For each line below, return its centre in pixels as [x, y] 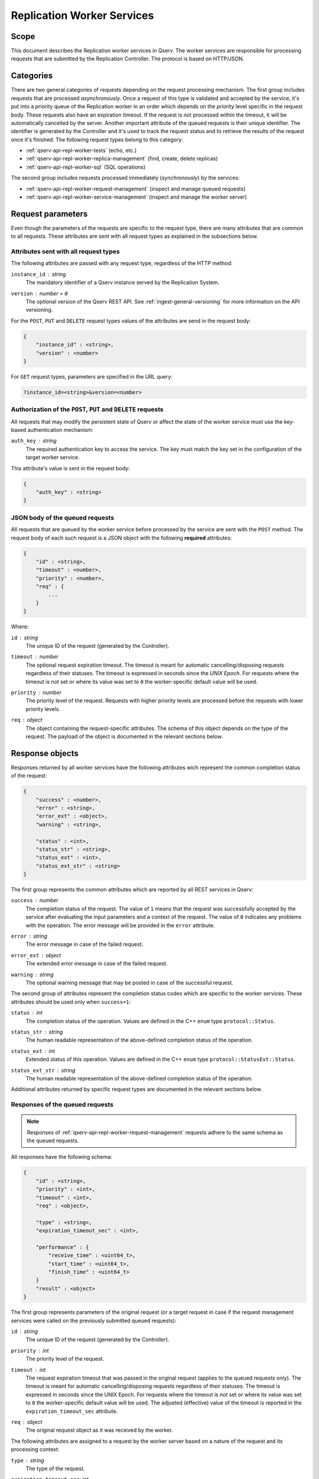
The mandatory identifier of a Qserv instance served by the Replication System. [123, 282]
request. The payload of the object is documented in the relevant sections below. [124, 736]
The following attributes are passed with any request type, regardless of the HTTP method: [122, 263]
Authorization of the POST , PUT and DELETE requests [87, 409]
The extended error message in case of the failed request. [97, 964]
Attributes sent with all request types [66, 251]
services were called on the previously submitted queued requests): [94, 1320]
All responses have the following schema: [61, 1157]
